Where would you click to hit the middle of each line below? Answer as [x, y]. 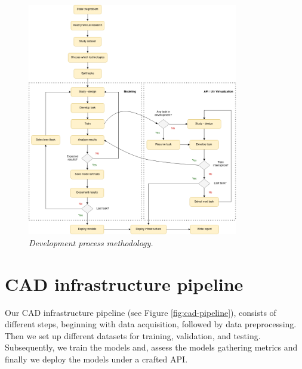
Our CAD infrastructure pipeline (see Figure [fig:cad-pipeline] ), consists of [141, 312]
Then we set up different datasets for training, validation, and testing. [133, 335]
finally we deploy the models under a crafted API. [96, 359]
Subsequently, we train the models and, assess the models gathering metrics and [151, 347]
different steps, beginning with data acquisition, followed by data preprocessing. [151, 324]
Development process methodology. [91, 242]
